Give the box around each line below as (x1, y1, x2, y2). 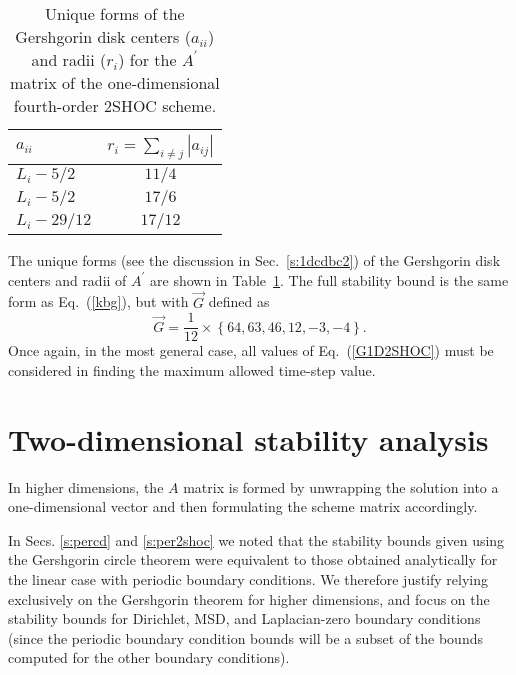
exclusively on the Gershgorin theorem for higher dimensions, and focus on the (8, 588, 490, 609)
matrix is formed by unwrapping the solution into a (183, 476, 499, 497)
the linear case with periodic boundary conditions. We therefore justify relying (8, 568, 489, 589)
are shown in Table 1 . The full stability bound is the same (150, 269, 509, 290)
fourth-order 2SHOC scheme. (13, 94, 217, 117)
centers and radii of (8, 269, 127, 290)
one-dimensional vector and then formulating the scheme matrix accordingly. (8, 496, 478, 517)
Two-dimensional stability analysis (8, 418, 489, 459)
